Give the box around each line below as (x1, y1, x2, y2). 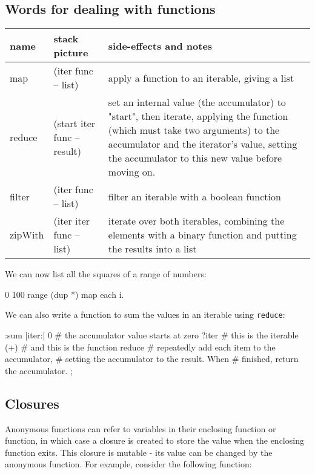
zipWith (10, 228, 44, 242)
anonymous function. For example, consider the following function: (5, 458, 252, 470)
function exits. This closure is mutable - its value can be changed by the (5, 446, 273, 458)
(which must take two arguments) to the (108, 123, 280, 137)
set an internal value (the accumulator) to (108, 95, 286, 110)
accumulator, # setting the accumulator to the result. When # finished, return (5, 352, 299, 365)
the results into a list (108, 242, 197, 256)
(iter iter (53, 214, 90, 228)
